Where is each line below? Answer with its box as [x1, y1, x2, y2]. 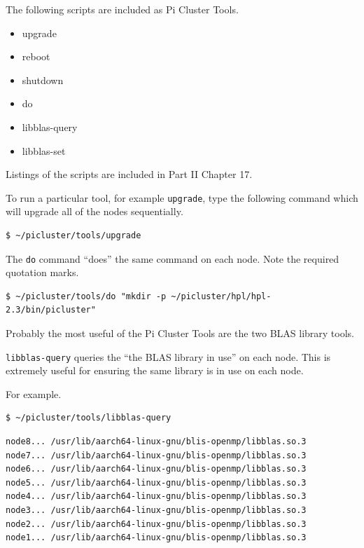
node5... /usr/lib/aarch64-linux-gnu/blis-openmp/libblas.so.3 [6, 477, 307, 488]
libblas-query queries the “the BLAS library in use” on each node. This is [6, 349, 331, 364]
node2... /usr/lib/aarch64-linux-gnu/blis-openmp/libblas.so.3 [6, 519, 307, 529]
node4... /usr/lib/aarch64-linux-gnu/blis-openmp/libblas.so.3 [6, 491, 307, 502]
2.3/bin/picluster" [6, 305, 96, 315]
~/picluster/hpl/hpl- [171, 291, 272, 301]
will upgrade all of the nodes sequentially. [6, 204, 183, 219]
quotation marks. [6, 265, 79, 280]
